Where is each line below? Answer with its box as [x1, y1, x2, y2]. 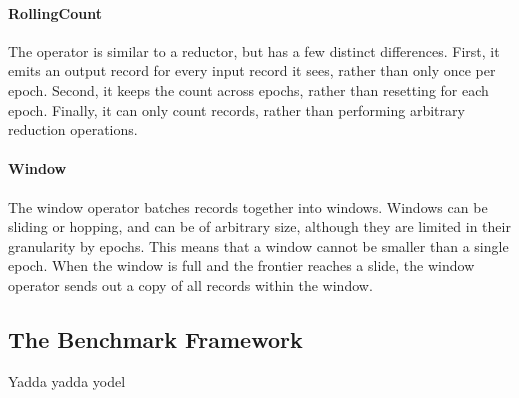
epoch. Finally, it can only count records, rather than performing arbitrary [8, 99, 465, 120]
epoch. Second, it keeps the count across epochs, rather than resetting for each [8, 79, 489, 100]
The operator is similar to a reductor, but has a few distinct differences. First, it [8, 40, 500, 61]
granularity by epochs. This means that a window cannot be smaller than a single [8, 235, 509, 256]
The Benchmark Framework [8, 323, 303, 354]
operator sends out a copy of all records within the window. [8, 274, 373, 295]
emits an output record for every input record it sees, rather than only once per [8, 60, 496, 81]
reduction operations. [8, 119, 138, 140]
